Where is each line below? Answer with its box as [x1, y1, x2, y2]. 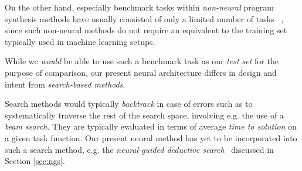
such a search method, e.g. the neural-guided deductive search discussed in [5, 143, 274, 155]
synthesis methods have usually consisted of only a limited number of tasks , [5, 12, 284, 25]
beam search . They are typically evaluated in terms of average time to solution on [5, 120, 297, 132]
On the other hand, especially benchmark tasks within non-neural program [5, 1, 274, 13]
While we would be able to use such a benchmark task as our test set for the [5, 55, 279, 67]
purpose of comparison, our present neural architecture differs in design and [5, 66, 277, 78]
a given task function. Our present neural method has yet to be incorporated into [5, 131, 297, 144]
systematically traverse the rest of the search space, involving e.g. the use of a [5, 109, 284, 121]
